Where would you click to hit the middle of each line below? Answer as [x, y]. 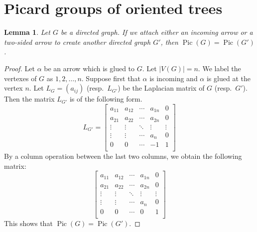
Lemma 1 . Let [27, 32]
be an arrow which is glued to [89, 68]
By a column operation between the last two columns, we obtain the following [123, 156]
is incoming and [174, 78]
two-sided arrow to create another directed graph [77, 42]
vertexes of [20, 78]
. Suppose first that [111, 78]
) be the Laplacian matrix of [161, 88]
